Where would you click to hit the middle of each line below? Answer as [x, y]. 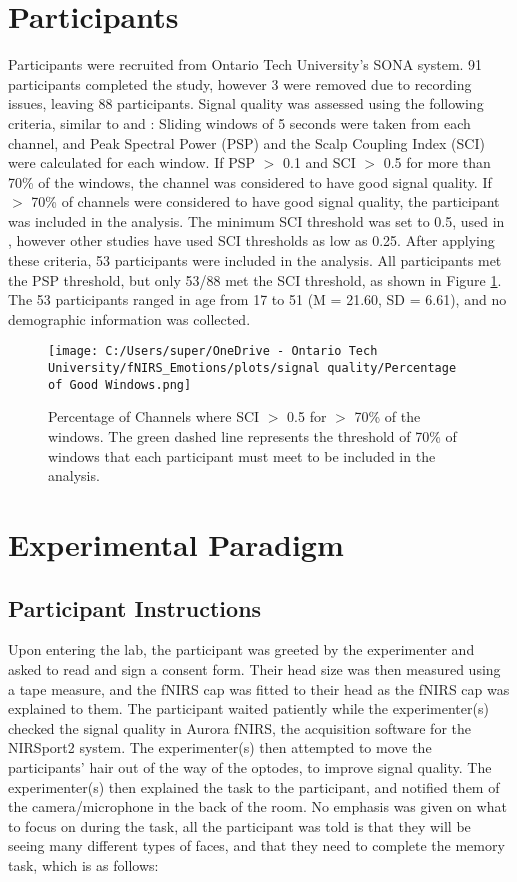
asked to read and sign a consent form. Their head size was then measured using [254, 668]
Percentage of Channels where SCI [154, 416]
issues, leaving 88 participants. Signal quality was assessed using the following [246, 103]
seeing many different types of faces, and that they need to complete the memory [256, 845]
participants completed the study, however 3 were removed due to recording [240, 83]
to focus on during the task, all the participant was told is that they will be [239, 825]
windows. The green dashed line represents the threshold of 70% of [252, 436]
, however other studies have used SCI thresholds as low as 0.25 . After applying [251, 240]
